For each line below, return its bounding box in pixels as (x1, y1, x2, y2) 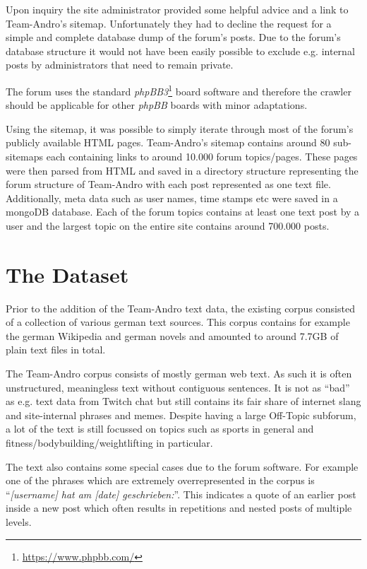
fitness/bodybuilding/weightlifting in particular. (6, 435, 213, 450)
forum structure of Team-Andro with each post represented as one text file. (6, 177, 331, 192)
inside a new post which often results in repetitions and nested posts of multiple (6, 500, 352, 515)
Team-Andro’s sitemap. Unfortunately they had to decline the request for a (6, 16, 332, 30)
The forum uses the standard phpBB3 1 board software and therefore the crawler (6, 81, 351, 98)
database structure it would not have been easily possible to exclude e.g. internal (6, 43, 355, 58)
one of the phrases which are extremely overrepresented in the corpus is (6, 473, 315, 488)
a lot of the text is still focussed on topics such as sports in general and (6, 421, 314, 436)
